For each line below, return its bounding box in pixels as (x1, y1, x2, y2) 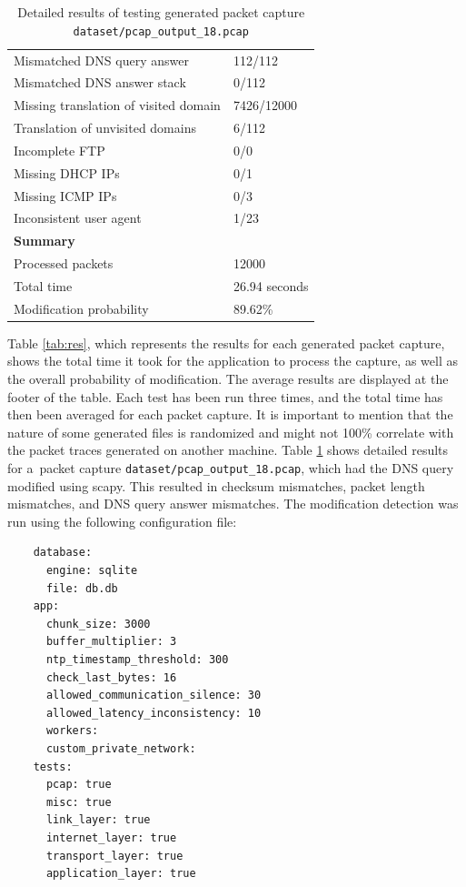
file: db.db (45, 581, 118, 595)
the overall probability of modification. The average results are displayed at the (7, 369, 449, 388)
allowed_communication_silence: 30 (45, 689, 262, 702)
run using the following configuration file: (7, 511, 237, 530)
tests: (33, 760, 73, 773)
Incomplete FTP (14, 140, 105, 159)
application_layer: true (45, 867, 196, 881)
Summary (14, 231, 75, 250)
